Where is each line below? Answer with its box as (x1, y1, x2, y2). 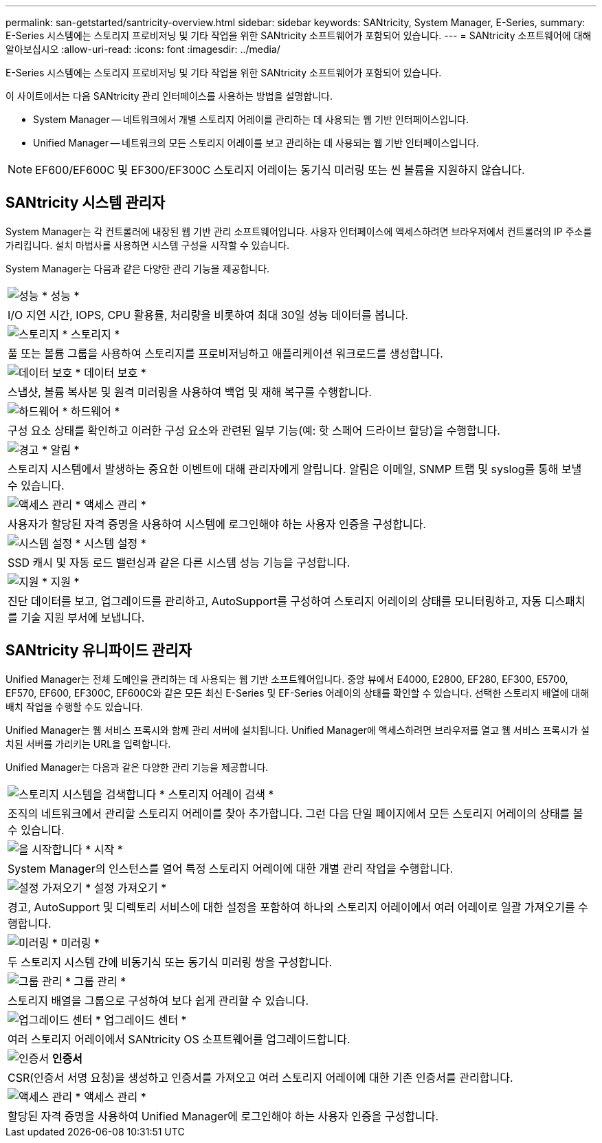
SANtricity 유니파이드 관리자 (5, 642, 192, 660)
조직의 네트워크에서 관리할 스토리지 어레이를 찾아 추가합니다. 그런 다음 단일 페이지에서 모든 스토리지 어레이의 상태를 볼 (8, 806, 583, 820)
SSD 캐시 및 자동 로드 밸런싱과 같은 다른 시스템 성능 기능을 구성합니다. (8, 555, 350, 569)
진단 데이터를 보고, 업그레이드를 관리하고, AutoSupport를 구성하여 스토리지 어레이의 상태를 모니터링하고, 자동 (8, 594, 542, 608)
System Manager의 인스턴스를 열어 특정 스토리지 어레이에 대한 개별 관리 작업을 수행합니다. (8, 861, 454, 875)
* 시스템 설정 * (75, 536, 146, 550)
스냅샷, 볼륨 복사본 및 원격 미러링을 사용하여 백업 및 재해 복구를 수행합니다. (8, 384, 372, 399)
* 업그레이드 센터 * (96, 1012, 187, 1027)
